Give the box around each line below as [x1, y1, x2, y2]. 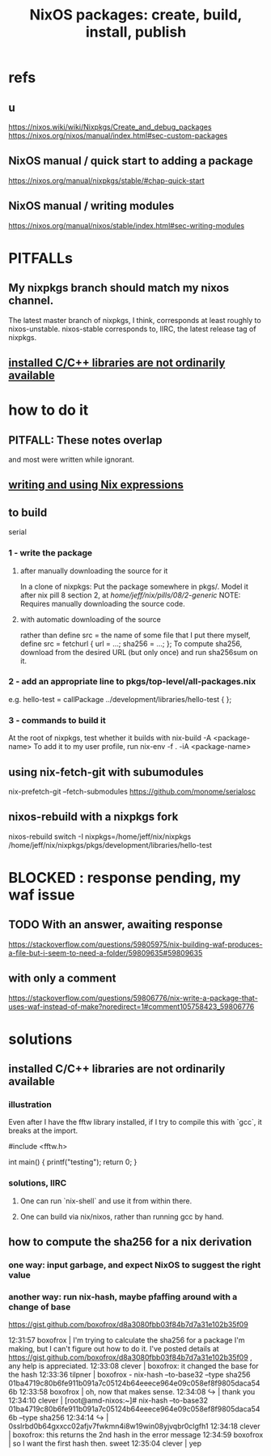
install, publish [85, 23, 187, 41]
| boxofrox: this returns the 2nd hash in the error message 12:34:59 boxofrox [8, 1430, 264, 1440]
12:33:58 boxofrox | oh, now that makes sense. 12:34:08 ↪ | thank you [19, 1387, 256, 1397]
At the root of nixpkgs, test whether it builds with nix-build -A [8, 733, 212, 743]
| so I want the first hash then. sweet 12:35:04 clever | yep [8, 1439, 202, 1449]
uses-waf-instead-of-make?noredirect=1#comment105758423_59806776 [8, 1002, 255, 1011]
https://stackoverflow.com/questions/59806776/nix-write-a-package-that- [8, 993, 259, 1003]
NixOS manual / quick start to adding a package [8, 154, 253, 168]
